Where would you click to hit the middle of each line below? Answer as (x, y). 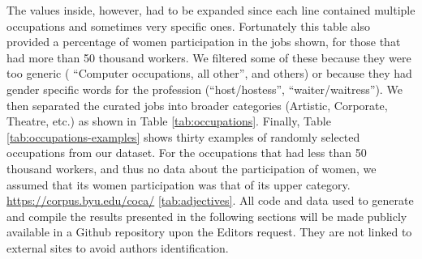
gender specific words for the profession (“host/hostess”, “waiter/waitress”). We (205, 89)
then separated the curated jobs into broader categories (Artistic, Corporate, (197, 105)
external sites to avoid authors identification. (118, 247)
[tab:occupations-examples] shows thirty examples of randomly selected (183, 136)
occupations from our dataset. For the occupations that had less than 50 (187, 153)
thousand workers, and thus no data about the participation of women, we (192, 168)
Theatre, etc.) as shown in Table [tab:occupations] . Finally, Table (169, 121)
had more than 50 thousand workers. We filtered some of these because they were (209, 57)
